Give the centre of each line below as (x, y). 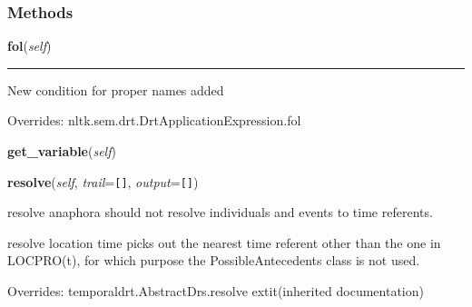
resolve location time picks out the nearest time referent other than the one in (224, 242)
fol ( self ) (29, 46)
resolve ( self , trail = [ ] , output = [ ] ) (103, 181)
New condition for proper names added (116, 89)
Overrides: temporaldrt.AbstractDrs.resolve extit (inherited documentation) (216, 291)
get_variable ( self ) (62, 151)
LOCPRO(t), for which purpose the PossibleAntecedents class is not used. (214, 260)
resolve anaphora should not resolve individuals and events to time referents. (220, 212)
